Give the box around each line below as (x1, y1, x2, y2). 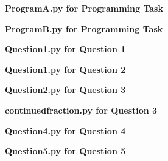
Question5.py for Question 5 (5, 145, 126, 157)
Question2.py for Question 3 (5, 83, 126, 96)
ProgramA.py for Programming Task (5, 2, 163, 14)
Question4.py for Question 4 (5, 124, 126, 137)
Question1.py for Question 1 (5, 43, 126, 55)
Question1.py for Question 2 (5, 63, 126, 75)
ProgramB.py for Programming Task (5, 22, 163, 35)
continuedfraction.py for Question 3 (5, 103, 158, 116)
